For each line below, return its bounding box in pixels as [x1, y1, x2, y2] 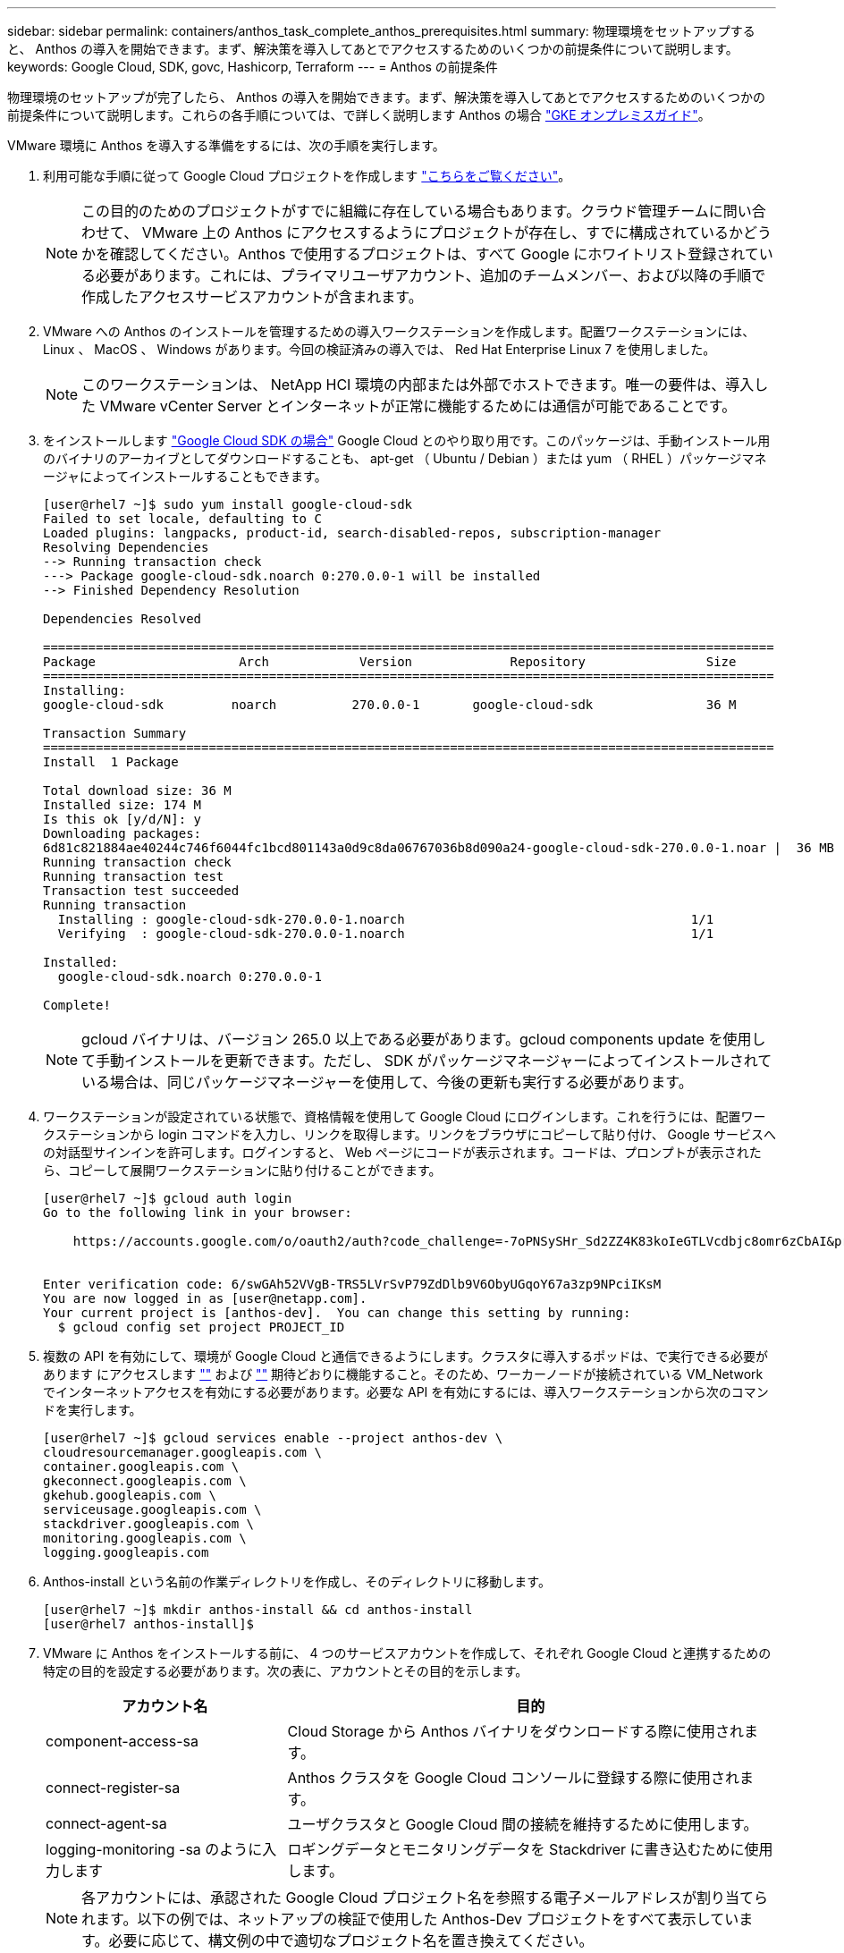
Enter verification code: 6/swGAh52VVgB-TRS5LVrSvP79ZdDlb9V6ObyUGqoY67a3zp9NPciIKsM [43, 1277, 662, 1291]
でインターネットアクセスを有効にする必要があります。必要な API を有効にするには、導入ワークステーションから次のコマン [43, 1384, 769, 1399]
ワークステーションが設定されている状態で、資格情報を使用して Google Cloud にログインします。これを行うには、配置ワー [43, 1109, 766, 1124]
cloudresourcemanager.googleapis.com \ [43, 1445, 322, 1459]
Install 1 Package [43, 755, 179, 769]
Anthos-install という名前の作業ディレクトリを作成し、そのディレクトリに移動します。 [43, 1574, 551, 1589]
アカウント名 [122, 1697, 208, 1715]
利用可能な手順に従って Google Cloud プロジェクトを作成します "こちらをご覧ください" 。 [43, 168, 571, 183]
